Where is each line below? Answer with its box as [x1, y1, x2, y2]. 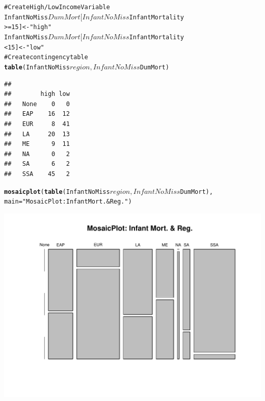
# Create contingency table [4, 54, 88, 61]
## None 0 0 [4, 100, 70, 108]
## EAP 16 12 [4, 110, 70, 118]
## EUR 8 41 [4, 120, 70, 128]
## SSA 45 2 [4, 170, 70, 178]
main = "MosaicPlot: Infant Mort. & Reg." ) [4, 198, 132, 206]
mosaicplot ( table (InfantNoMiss [4, 188, 110, 195]
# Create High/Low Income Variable [4, 4, 110, 11]
